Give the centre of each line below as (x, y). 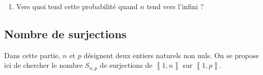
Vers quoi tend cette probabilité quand (77, 6)
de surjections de (126, 65)
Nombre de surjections (65, 33)
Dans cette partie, (32, 55)
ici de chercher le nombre (43, 65)
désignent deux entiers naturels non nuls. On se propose (171, 55)
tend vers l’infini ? (175, 6)
